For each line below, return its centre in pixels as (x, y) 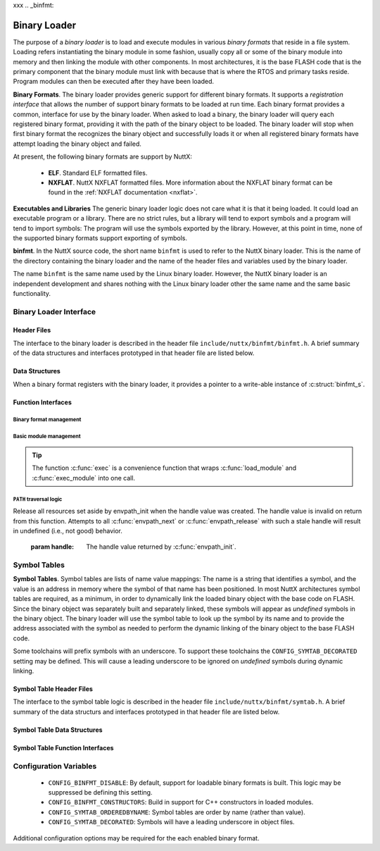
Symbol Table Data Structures (58, 730)
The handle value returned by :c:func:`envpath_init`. (161, 547)
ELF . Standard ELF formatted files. (98, 173)
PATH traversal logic (38, 499)
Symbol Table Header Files (53, 689)
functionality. (32, 293)
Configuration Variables (55, 766)
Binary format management (47, 420)
